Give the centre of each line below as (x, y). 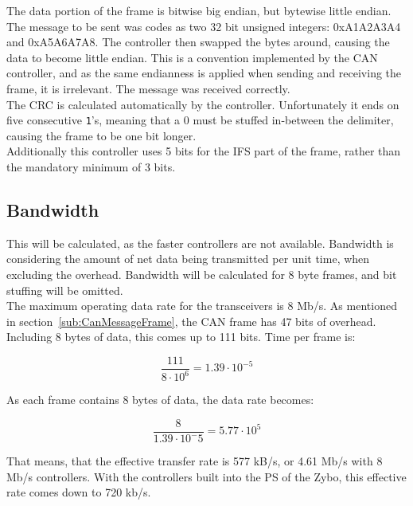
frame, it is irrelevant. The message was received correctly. (148, 88)
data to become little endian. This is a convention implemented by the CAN (192, 57)
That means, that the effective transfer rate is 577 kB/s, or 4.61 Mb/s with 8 (195, 461)
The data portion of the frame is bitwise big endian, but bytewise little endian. (199, 10)
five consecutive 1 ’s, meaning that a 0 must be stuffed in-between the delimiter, (200, 120)
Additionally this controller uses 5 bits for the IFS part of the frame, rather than (204, 151)
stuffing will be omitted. (65, 290)
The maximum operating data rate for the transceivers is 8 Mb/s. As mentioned (202, 306)
